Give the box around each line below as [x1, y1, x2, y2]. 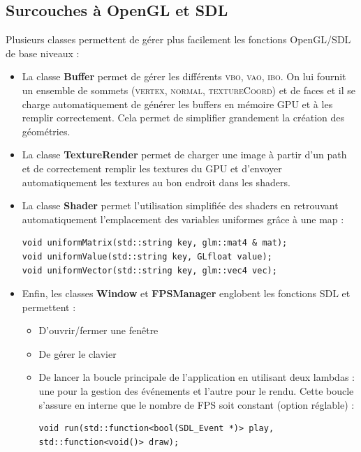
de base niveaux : [6, 45, 80, 60]
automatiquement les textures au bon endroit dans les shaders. [22, 174, 290, 189]
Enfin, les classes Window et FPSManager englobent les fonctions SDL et [22, 286, 351, 301]
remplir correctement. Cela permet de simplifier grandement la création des [22, 110, 345, 125]
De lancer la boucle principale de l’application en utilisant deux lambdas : [38, 370, 355, 384]
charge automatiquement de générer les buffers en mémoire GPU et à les [22, 96, 333, 111]
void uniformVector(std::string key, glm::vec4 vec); [22, 265, 277, 276]
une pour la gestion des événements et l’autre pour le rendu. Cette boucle [38, 384, 354, 398]
